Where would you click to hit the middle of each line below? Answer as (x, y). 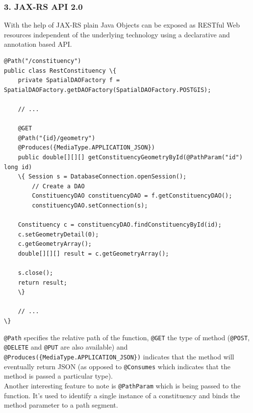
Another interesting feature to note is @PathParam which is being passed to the (122, 385)
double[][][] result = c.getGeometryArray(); (93, 253)
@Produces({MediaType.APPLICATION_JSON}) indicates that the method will (119, 356)
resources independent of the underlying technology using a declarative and (117, 34)
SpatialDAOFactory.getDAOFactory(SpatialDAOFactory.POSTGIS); (108, 90)
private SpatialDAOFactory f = (69, 80)
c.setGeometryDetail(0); (58, 234)
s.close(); (36, 273)
